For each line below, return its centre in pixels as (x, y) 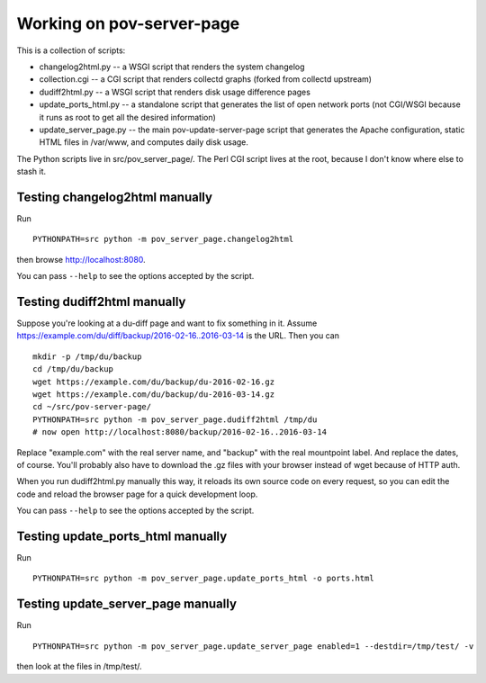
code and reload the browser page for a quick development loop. (137, 494)
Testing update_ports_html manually (122, 536)
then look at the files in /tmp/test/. (80, 667)
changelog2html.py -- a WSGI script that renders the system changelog (172, 67)
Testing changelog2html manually (115, 197)
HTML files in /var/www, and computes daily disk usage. (144, 142)
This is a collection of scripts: (71, 50)
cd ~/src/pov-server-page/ (92, 407)
